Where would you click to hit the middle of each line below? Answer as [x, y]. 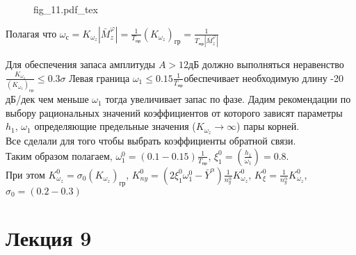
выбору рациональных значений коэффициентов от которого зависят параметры [174, 112]
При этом [25, 174]
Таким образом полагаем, [59, 155]
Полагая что [31, 33]
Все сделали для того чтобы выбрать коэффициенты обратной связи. [151, 141]
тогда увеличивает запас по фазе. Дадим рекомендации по [228, 99]
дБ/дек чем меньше [47, 99]
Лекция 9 [49, 237]
